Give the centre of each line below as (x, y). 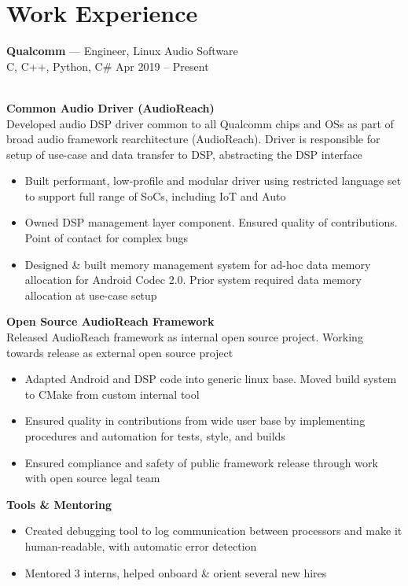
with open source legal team (92, 478)
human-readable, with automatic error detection (141, 545)
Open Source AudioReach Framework (110, 321)
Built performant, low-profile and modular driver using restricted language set (213, 181)
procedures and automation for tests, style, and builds (155, 436)
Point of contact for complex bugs (106, 238)
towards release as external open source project (120, 352)
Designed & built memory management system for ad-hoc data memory (198, 264)
